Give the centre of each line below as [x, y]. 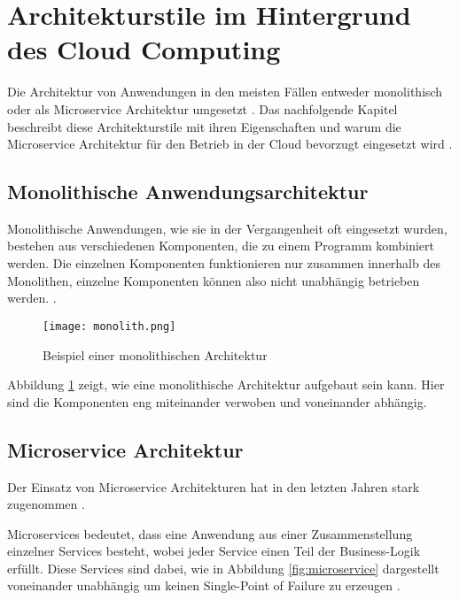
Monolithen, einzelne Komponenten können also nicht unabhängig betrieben [214, 280]
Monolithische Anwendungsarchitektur [188, 192]
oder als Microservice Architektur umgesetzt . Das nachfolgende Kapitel [202, 108]
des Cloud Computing [144, 49]
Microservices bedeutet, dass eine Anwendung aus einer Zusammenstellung [210, 533]
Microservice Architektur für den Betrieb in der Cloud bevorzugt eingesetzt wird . [230, 144]
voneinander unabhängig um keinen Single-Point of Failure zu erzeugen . [204, 585]
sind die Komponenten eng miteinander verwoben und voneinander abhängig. [217, 401]
